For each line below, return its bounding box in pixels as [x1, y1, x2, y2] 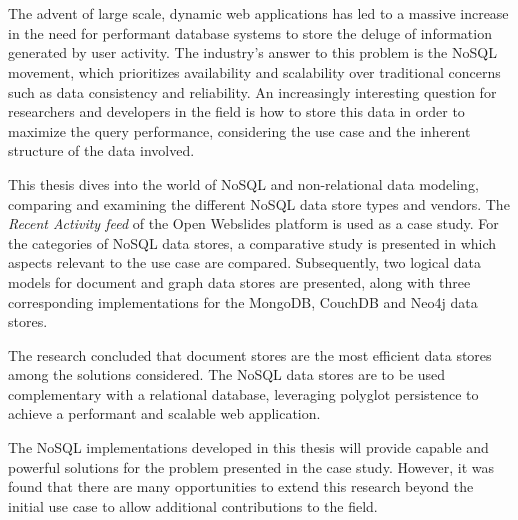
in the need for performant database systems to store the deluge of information [8, 22, 492, 43]
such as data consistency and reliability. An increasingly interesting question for [8, 81, 497, 102]
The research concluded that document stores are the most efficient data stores [8, 344, 492, 365]
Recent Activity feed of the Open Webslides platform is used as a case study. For [8, 213, 499, 234]
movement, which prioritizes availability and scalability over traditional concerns [8, 61, 501, 82]
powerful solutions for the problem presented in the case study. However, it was [8, 456, 494, 477]
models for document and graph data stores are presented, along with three [8, 271, 471, 292]
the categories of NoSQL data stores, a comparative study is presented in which [8, 232, 497, 253]
